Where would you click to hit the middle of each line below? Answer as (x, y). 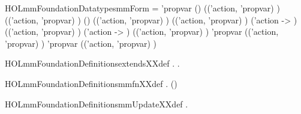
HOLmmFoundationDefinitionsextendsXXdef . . (92, 63)
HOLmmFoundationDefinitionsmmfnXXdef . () (91, 83)
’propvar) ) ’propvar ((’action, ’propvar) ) (81, 43)
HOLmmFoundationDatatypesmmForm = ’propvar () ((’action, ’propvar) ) (142, 8)
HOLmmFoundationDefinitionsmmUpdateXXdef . (97, 103)
